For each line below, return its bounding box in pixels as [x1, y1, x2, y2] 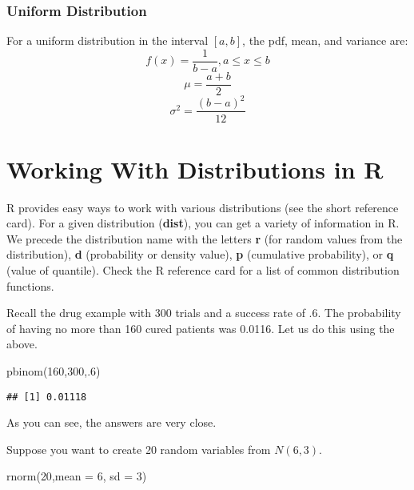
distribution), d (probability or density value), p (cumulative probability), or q [6, 246, 394, 263]
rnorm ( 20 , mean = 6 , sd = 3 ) [6, 468, 147, 484]
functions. [6, 277, 54, 294]
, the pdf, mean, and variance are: [242, 32, 408, 49]
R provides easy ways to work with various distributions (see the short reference [6, 199, 399, 215]
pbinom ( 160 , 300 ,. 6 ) [6, 362, 101, 379]
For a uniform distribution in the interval [6, 32, 209, 49]
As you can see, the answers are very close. [6, 414, 217, 431]
